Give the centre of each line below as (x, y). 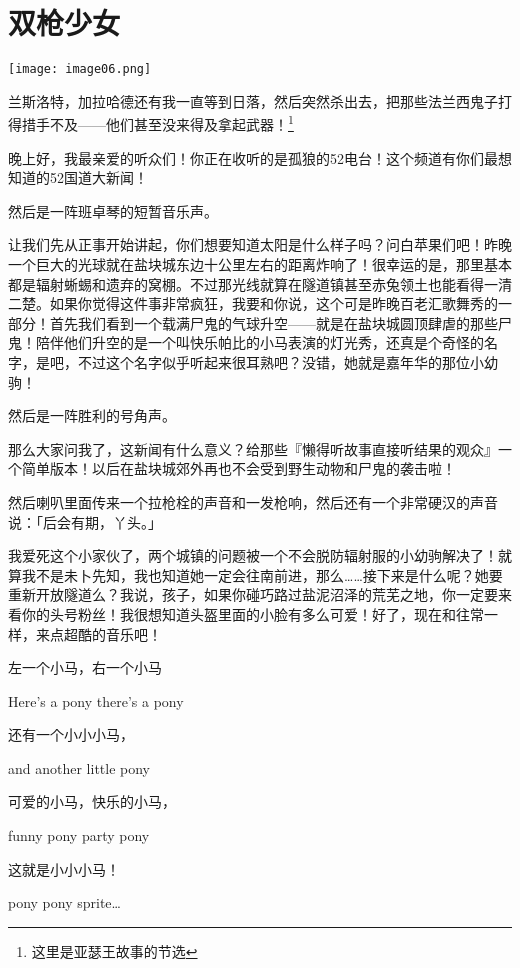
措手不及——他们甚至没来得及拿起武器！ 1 (157, 123)
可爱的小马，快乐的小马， (92, 801)
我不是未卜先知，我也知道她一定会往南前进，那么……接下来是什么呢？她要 (262, 574)
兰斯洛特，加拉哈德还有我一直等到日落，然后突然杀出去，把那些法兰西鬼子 (253, 100)
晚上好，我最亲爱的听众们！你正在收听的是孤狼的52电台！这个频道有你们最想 (260, 157)
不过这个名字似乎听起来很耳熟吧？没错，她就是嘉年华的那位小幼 (287, 361)
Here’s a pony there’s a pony (96, 700)
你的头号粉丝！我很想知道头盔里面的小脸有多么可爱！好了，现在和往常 (252, 613)
